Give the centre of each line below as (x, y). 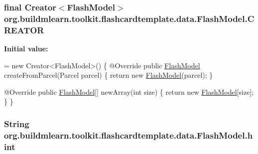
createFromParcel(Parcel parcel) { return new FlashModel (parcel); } (109, 75)
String (17, 123)
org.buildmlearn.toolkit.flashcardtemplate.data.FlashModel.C (129, 18)
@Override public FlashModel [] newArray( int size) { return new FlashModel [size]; (129, 91)
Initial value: (26, 49)
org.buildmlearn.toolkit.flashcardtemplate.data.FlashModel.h (129, 135)
